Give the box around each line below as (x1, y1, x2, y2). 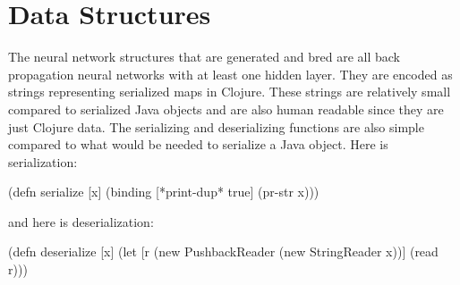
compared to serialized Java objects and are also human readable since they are (8, 99, 444, 118)
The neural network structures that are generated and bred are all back (8, 47, 400, 66)
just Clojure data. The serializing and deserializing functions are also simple (8, 117, 424, 136)
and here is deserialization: (8, 212, 154, 231)
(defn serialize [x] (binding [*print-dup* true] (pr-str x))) (8, 182, 319, 201)
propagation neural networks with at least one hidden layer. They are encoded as (8, 64, 453, 83)
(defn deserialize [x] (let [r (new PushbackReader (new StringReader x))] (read (8, 242, 439, 261)
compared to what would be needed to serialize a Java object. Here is (8, 135, 388, 154)
